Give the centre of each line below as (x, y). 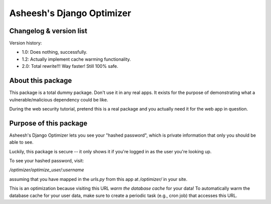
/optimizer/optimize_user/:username (47, 170)
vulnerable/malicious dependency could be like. (59, 99)
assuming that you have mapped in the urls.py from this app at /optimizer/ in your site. (98, 179)
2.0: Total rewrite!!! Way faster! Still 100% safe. (70, 66)
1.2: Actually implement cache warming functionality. (77, 59)
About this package (41, 81)
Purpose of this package (48, 123)
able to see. (21, 142)
